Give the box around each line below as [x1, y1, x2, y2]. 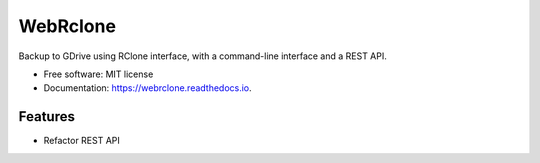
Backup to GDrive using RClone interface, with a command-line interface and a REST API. [18, 50, 387, 62]
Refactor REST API [43, 135, 120, 147]
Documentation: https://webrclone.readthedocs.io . [43, 82, 252, 94]
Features [18, 108, 75, 125]
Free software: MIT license [43, 68, 154, 80]
